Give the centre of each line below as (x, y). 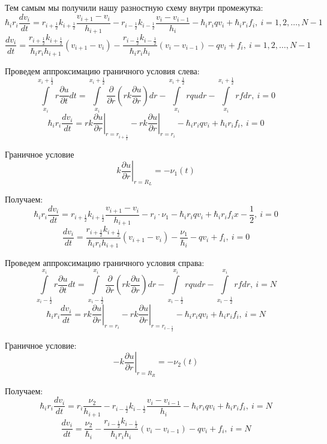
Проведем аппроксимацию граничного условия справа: (105, 263)
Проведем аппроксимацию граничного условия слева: (102, 71)
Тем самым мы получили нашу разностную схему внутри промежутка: (134, 7)
